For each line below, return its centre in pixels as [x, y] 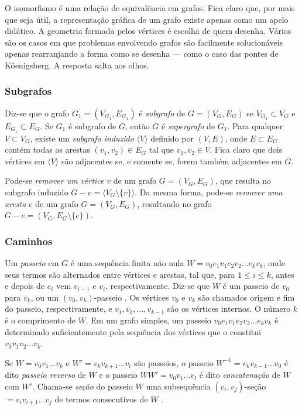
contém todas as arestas [47, 149]
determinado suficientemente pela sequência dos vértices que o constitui [133, 331]
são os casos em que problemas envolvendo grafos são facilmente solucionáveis [144, 42]
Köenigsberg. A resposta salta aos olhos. [77, 65]
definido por [172, 138]
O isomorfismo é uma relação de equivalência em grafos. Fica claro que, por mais [150, 8]
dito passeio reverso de [45, 375]
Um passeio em [32, 263]
